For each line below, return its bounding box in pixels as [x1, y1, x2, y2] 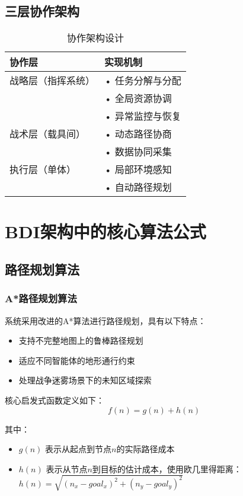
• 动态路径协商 [104, 127, 172, 141]
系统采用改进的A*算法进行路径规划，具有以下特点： [5, 314, 206, 327]
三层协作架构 [5, 2, 79, 20]
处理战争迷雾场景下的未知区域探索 [18, 374, 152, 386]
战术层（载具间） [9, 127, 86, 141]
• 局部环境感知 [104, 162, 172, 177]
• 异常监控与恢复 [104, 109, 181, 123]
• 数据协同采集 [104, 145, 172, 159]
